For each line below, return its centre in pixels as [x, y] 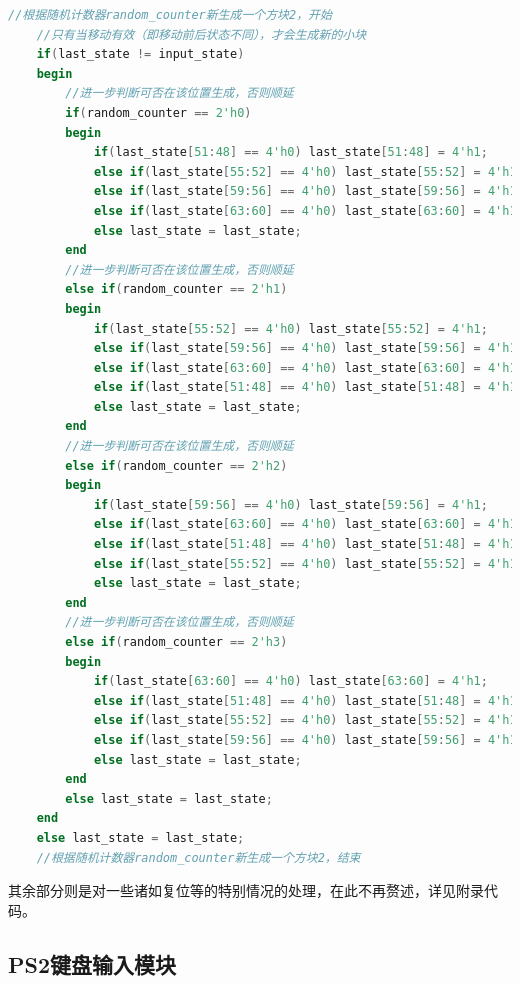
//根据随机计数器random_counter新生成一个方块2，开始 [170, 15]
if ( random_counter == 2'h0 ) [158, 112]
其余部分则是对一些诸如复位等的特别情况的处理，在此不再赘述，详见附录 [246, 890]
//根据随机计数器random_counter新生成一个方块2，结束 [198, 857]
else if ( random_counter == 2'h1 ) [176, 289]
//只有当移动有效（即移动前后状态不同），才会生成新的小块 [201, 34]
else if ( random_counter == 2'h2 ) [176, 465]
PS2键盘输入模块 [92, 963]
